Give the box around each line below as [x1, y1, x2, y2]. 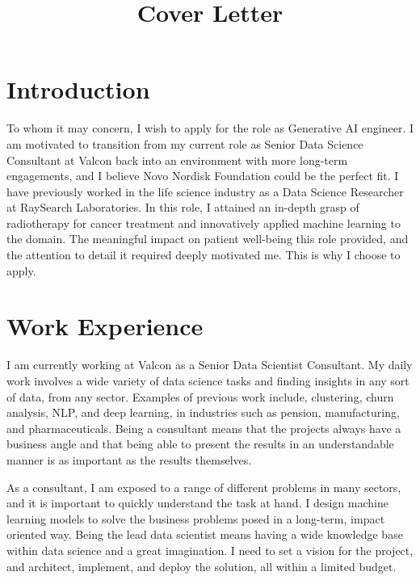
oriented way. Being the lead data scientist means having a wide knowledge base [6, 526, 403, 543]
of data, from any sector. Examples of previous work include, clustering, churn [6, 388, 394, 405]
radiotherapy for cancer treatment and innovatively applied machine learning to [6, 214, 401, 231]
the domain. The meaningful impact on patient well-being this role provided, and [6, 230, 409, 247]
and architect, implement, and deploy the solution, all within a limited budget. [6, 557, 397, 574]
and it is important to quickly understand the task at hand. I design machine [6, 494, 388, 511]
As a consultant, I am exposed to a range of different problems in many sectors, [6, 478, 401, 495]
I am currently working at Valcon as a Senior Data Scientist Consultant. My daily [6, 356, 413, 373]
